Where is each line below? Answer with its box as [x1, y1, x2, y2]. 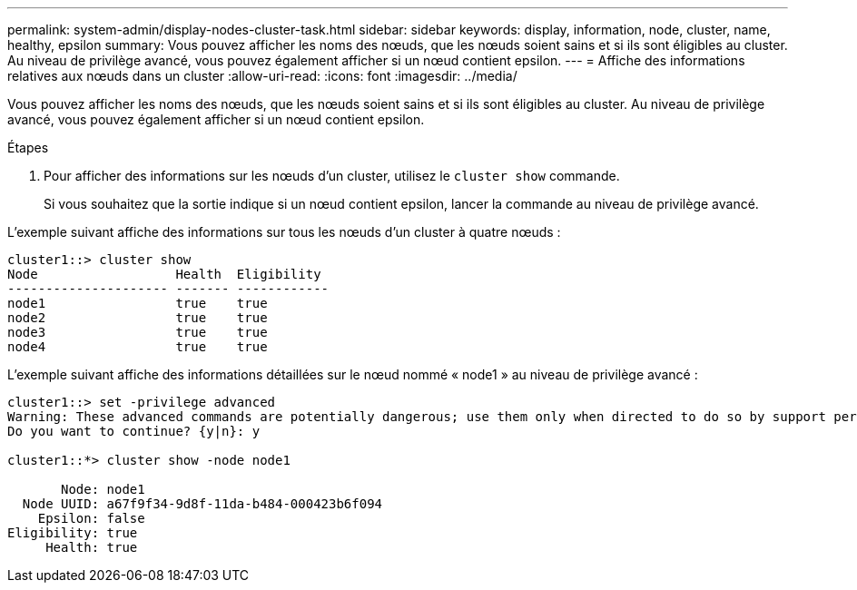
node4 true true [7, 339, 268, 354]
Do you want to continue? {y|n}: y [7, 424, 261, 438]
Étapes [7, 140, 49, 155]
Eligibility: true [7, 526, 138, 540]
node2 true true [7, 310, 268, 325]
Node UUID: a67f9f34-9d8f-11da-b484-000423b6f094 [22, 497, 383, 511]
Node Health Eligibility [7, 267, 321, 281]
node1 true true [7, 296, 268, 310]
